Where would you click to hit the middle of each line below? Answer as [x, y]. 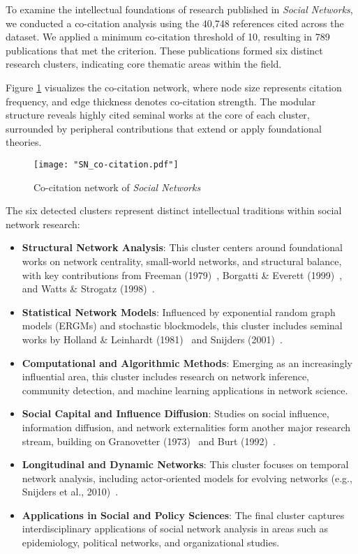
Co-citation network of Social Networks [117, 187]
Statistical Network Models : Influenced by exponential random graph [179, 312]
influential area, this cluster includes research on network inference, [166, 376]
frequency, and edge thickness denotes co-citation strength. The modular [161, 101]
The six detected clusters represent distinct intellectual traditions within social [174, 210]
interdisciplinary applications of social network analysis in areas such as [175, 529]
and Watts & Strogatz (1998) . [88, 289]
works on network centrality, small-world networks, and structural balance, [182, 261]
